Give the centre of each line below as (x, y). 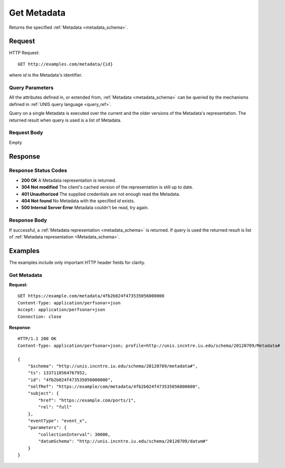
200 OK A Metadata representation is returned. (69, 180)
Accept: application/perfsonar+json (61, 310)
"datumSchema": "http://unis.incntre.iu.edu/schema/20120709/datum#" (123, 441)
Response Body (28, 220)
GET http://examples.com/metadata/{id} (65, 64)
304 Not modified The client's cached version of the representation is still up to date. (107, 187)
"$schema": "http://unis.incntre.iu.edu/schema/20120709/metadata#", (113, 366)
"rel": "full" (55, 407)
